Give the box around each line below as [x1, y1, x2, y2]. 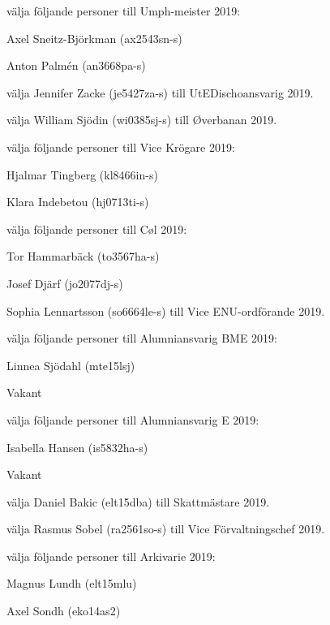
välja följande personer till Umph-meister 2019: [6, 2, 241, 19]
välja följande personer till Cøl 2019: [6, 220, 187, 237]
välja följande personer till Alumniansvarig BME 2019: [6, 330, 277, 347]
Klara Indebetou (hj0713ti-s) [6, 193, 149, 210]
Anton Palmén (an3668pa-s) [6, 57, 146, 74]
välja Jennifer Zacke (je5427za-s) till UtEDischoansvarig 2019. [6, 84, 314, 101]
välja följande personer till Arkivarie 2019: [6, 547, 216, 564]
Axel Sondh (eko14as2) [6, 602, 121, 619]
